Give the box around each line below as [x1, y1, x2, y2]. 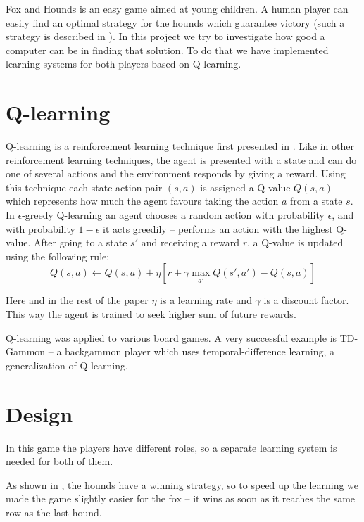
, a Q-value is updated [246, 235, 344, 250]
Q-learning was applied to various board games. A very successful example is [6, 330, 337, 345]
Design [6, 399, 73, 428]
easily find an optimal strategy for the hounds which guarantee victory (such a [6, 15, 345, 30]
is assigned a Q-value [200, 179, 291, 194]
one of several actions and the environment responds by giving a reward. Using [6, 166, 346, 181]
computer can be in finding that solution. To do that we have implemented [6, 42, 329, 57]
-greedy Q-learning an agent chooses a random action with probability [22, 208, 325, 222]
